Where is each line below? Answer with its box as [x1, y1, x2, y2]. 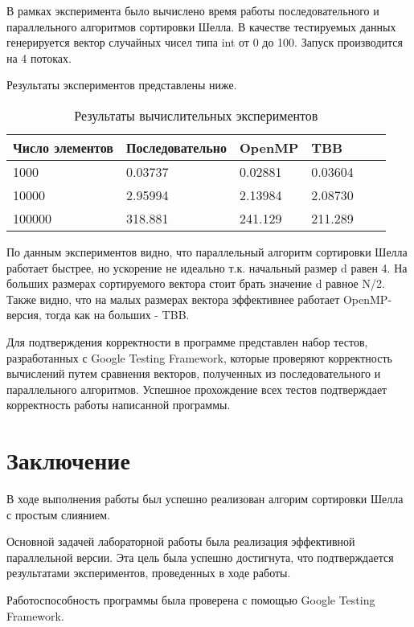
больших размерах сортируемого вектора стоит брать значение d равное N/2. [6, 275, 385, 292]
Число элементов [13, 137, 113, 157]
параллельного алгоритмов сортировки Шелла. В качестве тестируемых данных [6, 18, 396, 35]
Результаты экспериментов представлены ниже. [6, 76, 237, 93]
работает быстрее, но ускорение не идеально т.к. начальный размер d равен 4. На [6, 259, 408, 276]
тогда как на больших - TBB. [45, 306, 190, 323]
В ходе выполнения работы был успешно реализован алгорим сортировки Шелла [6, 490, 404, 507]
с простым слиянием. [6, 506, 111, 522]
